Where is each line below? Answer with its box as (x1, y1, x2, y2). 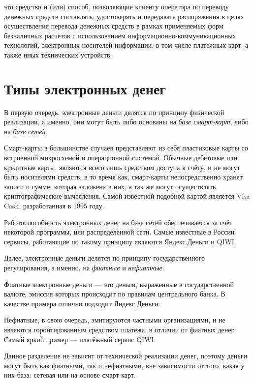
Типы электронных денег (4, 78, 166, 98)
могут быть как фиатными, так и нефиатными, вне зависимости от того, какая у (4, 360, 245, 370)
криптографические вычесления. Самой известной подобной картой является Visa (4, 191, 250, 201)
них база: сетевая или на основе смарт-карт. (4, 370, 136, 380)
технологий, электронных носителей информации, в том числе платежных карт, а (4, 40, 249, 50)
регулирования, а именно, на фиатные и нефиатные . (4, 263, 164, 272)
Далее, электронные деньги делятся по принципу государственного (4, 253, 205, 263)
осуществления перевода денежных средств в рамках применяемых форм (4, 21, 223, 31)
